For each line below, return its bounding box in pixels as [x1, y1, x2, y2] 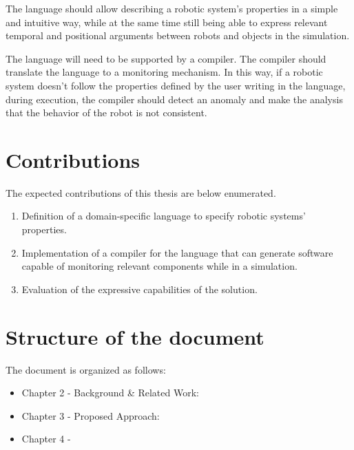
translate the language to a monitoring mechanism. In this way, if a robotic [6, 65, 323, 79]
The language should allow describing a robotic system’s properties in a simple [6, 1, 338, 15]
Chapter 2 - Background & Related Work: [21, 385, 199, 400]
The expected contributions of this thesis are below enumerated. [6, 185, 276, 200]
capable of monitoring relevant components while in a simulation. [21, 259, 298, 273]
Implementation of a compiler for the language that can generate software [21, 245, 333, 259]
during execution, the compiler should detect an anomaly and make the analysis [6, 92, 343, 106]
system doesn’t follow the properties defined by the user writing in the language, [6, 78, 346, 92]
